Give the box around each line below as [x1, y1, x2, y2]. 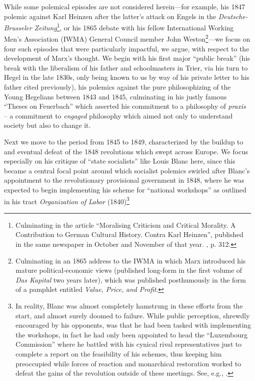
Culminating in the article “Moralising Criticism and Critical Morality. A [15, 219, 236, 230]
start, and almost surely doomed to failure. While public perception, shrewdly [15, 310, 250, 320]
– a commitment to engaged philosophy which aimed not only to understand [4, 110, 233, 120]
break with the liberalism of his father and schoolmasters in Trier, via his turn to [4, 62, 248, 72]
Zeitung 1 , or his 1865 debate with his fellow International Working [34, 21, 234, 32]
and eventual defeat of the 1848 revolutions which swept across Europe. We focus [4, 146, 248, 156]
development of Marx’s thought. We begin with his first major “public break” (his [4, 53, 250, 63]
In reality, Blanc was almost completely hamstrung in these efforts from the [15, 301, 243, 310]
